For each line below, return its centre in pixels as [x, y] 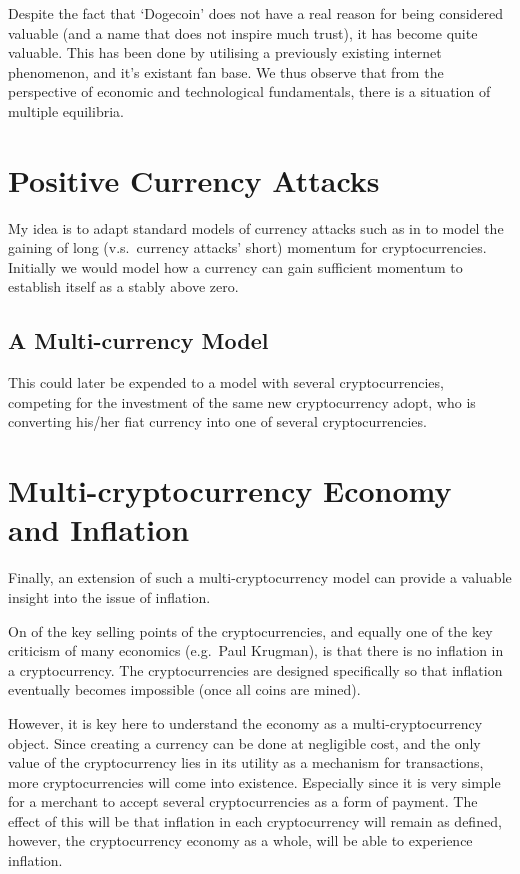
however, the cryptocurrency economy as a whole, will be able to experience [240, 840]
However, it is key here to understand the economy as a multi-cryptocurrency [245, 722]
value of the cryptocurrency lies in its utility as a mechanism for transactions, [246, 762]
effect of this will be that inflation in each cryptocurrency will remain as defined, [255, 820]
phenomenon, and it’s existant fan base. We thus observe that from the [226, 71]
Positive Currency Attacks [194, 179]
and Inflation [99, 529]
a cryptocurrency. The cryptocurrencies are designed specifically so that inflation [255, 669]
